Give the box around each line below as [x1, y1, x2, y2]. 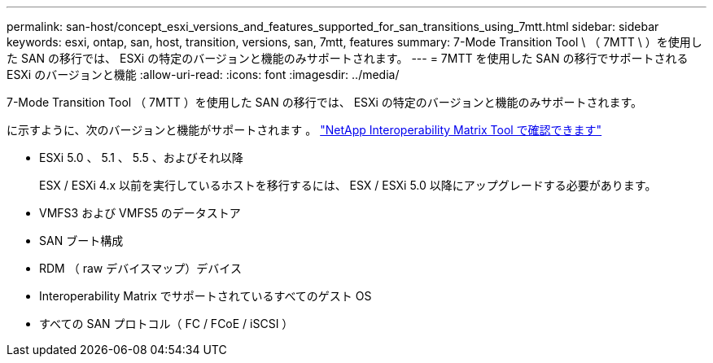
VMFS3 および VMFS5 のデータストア [39, 206, 241, 220]
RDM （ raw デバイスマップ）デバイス [39, 261, 242, 275]
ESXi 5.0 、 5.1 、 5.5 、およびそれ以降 [39, 151, 243, 164]
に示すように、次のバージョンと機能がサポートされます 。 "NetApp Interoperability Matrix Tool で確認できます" [7, 123, 602, 137]
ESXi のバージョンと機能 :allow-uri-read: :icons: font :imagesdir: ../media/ [7, 68, 400, 81]
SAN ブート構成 [39, 234, 124, 247]
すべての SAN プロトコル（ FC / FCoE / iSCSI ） [39, 317, 294, 330]
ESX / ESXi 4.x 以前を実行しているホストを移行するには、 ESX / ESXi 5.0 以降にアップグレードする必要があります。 [39, 178, 657, 192]
